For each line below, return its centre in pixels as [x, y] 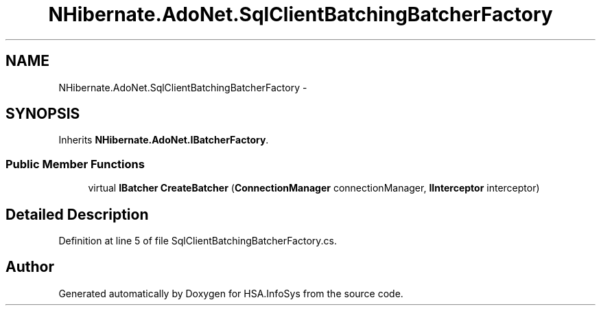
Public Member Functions [75, 164]
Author [30, 267]
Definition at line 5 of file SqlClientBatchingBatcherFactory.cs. [198, 241]
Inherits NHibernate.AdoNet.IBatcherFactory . [164, 140]
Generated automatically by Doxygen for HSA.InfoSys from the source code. [231, 293]
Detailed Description [77, 214]
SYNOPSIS [43, 114]
